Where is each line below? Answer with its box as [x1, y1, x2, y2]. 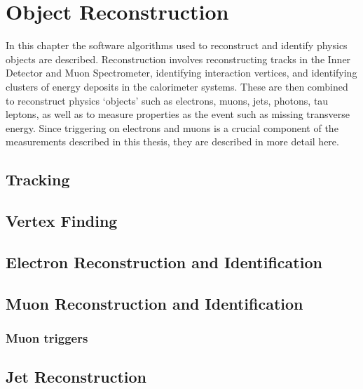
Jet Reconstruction [6, 366, 146, 388]
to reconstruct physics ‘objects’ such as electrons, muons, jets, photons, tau [6, 93, 329, 107]
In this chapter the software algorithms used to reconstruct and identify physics [6, 38, 348, 53]
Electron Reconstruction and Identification [6, 251, 322, 272]
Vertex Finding [6, 210, 118, 232]
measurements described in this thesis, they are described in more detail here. [6, 134, 339, 149]
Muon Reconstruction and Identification [6, 292, 303, 314]
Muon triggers [6, 329, 88, 346]
